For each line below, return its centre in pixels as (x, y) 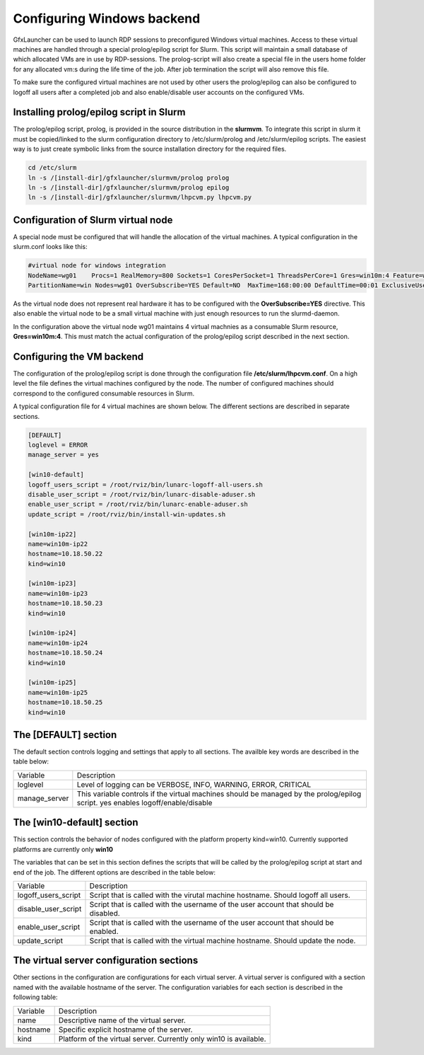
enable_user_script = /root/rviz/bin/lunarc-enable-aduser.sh (138, 505)
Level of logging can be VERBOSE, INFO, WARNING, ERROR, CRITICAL (194, 784)
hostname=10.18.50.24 (65, 653)
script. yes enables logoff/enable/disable (145, 802)
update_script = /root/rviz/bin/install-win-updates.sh (127, 514)
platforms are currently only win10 (63, 849)
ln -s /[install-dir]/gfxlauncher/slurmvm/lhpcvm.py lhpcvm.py (140, 197)
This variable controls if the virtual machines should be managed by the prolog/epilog (219, 794)
